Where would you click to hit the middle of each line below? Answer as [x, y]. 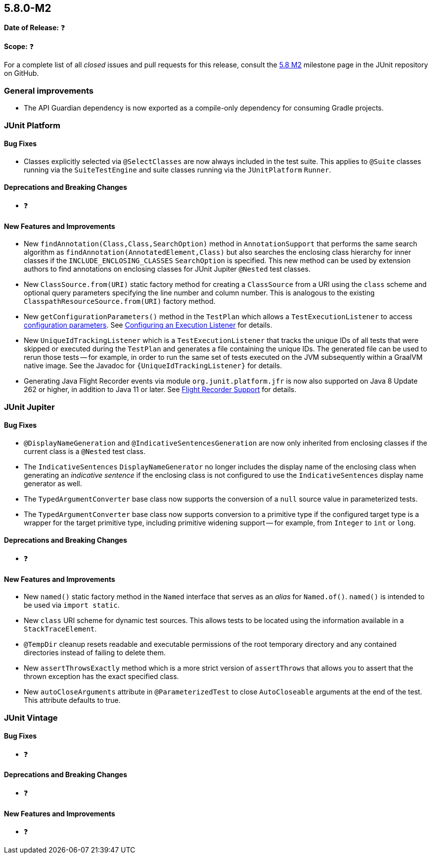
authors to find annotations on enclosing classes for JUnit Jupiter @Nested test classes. [167, 269]
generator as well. [53, 483]
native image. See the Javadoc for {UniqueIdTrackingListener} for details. [153, 366]
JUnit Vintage [31, 717]
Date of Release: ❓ [35, 28]
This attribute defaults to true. [72, 700]
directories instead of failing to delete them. [95, 653]
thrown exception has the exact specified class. [101, 677]
